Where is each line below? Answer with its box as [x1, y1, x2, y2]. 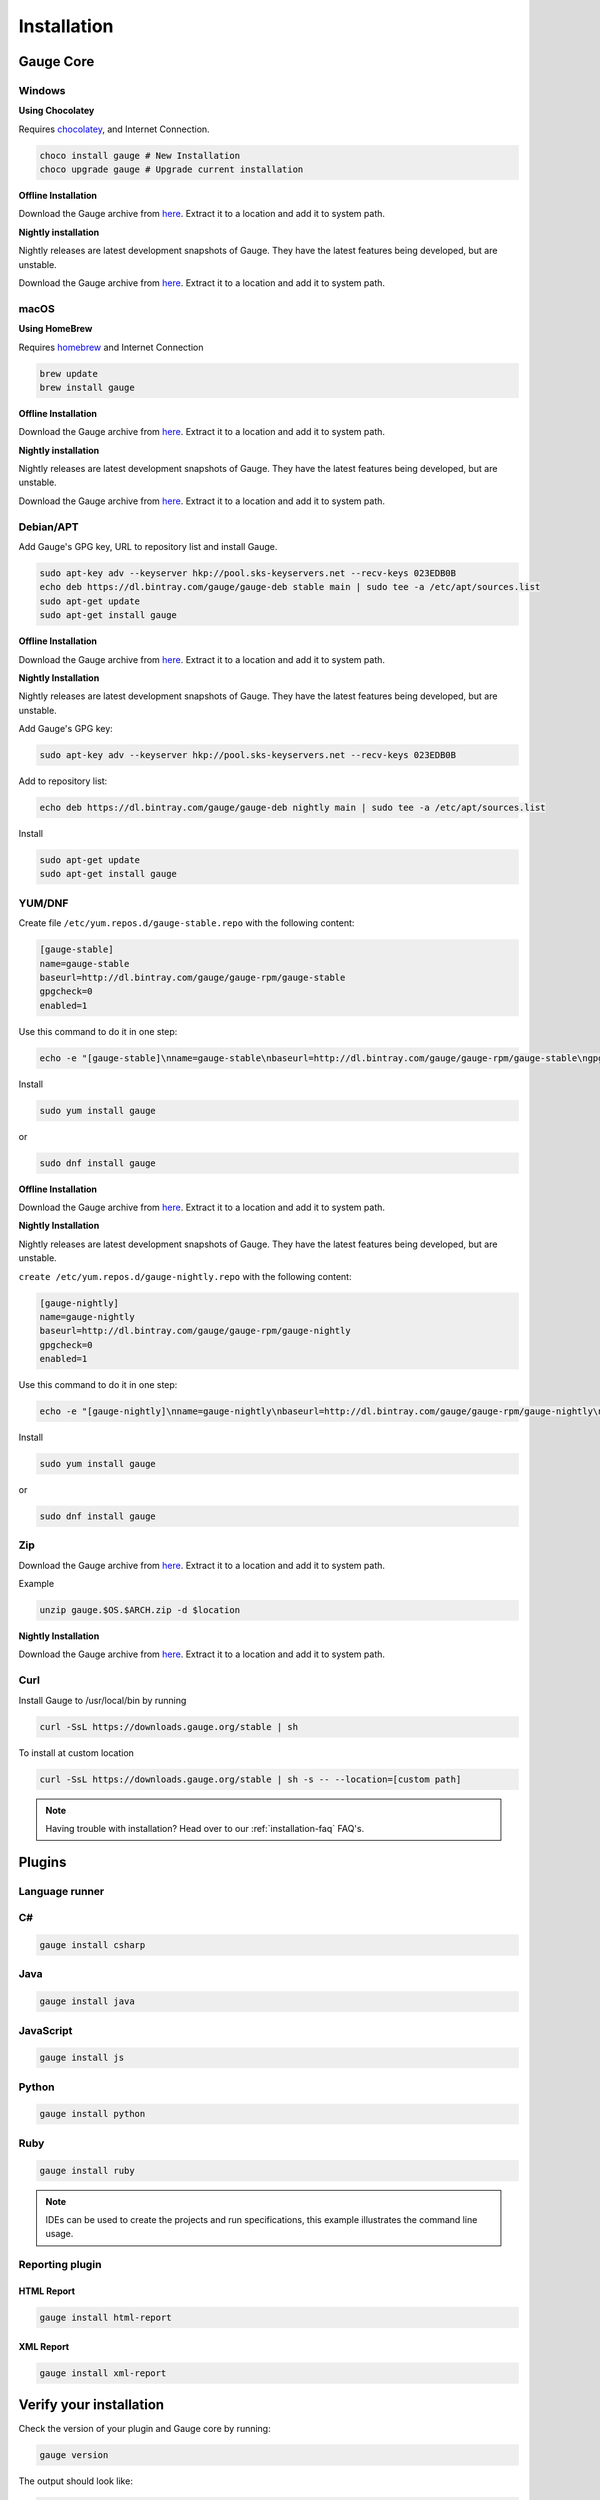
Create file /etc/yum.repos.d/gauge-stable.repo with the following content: [18, 917, 355, 929]
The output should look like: [18, 2475, 134, 2487]
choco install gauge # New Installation [39, 150, 240, 161]
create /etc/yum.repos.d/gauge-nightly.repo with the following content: [18, 1270, 352, 1282]
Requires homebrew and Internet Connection [18, 341, 204, 353]
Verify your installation [18, 2396, 165, 2413]
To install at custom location [18, 1746, 135, 1759]
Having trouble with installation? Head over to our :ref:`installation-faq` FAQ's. [45, 1822, 365, 1834]
